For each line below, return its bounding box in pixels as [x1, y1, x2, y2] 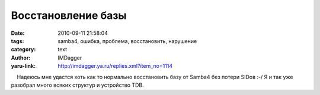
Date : [11, 30, 25, 37]
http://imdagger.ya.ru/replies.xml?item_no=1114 [57, 63, 173, 70]
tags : [11, 37, 24, 44]
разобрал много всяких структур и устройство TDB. [11, 81, 145, 89]
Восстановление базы [11, 9, 127, 22]
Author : [11, 54, 31, 61]
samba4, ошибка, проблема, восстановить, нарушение [57, 37, 197, 44]
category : [11, 46, 36, 53]
